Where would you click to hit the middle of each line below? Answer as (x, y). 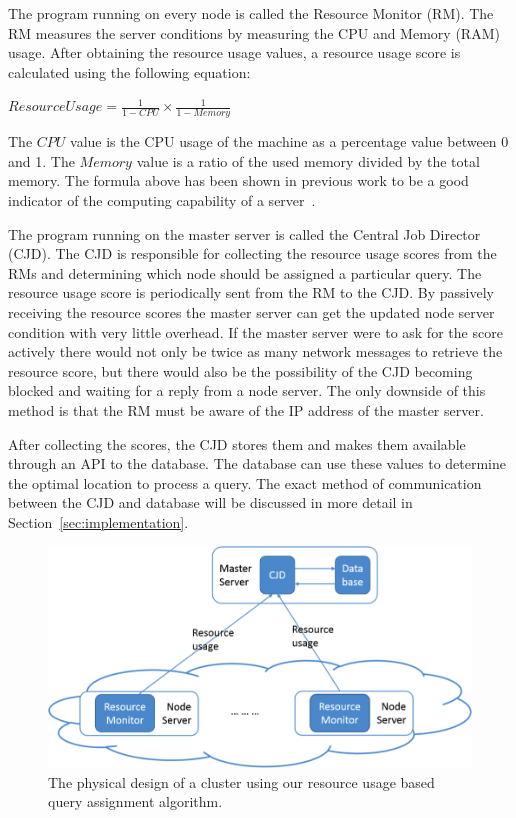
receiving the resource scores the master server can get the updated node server (251, 311)
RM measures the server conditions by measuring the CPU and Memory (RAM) (254, 32)
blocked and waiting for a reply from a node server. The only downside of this (247, 390)
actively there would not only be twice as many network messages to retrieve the (255, 351)
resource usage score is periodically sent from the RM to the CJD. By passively (251, 292)
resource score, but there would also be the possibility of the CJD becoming (240, 370)
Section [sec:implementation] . (98, 521)
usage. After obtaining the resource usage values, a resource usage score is (234, 52)
